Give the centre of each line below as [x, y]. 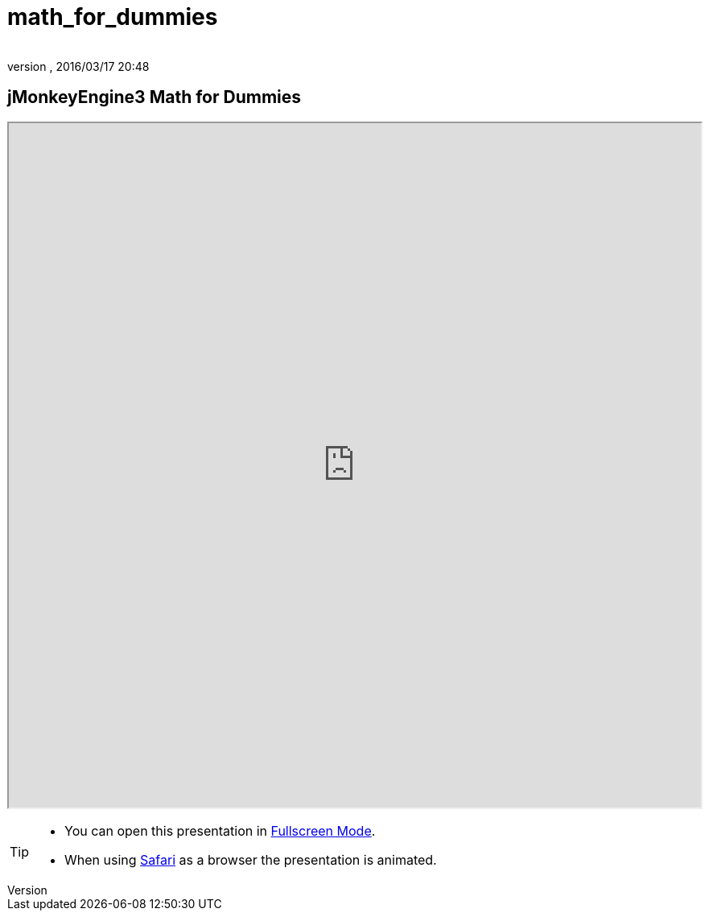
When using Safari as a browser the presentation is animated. [251, 859]
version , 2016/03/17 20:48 [78, 66]
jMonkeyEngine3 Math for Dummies [155, 97]
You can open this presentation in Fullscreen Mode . [220, 830]
